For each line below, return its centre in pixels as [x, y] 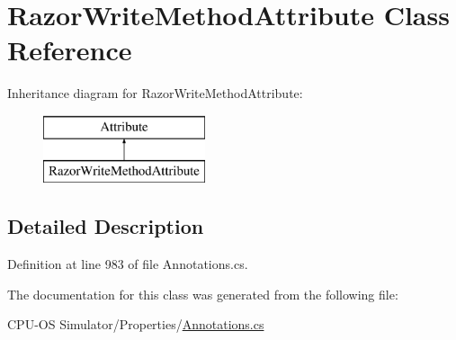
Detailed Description [106, 226]
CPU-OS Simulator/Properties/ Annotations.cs [136, 324]
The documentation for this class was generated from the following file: [203, 294]
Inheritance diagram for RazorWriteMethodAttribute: [155, 93]
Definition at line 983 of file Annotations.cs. [128, 264]
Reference [70, 50]
